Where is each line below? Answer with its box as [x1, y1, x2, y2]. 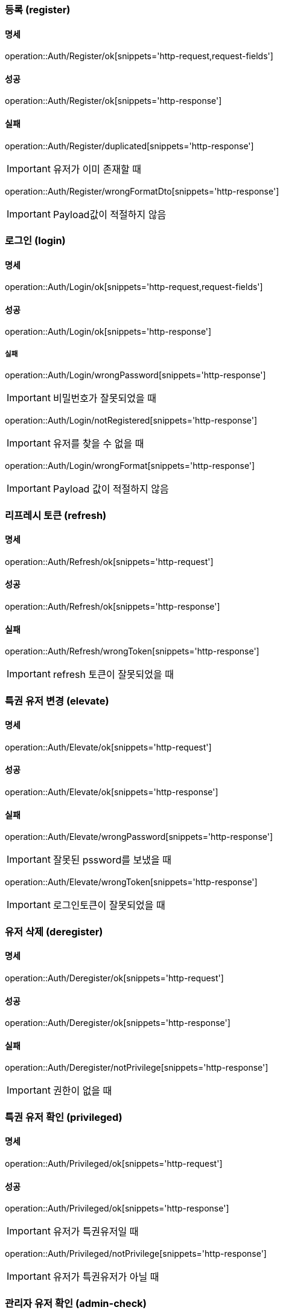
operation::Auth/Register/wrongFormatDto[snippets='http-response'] [5, 185, 279, 196]
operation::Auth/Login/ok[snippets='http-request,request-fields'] [5, 282, 263, 292]
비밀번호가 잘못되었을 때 [52, 392, 156, 405]
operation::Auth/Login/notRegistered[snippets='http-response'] [5, 415, 258, 426]
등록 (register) [5, 4, 71, 16]
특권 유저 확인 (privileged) [5, 1111, 122, 1123]
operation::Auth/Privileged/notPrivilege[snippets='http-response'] [5, 1248, 267, 1259]
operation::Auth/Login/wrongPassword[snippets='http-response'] [5, 370, 266, 381]
